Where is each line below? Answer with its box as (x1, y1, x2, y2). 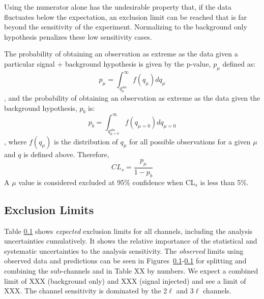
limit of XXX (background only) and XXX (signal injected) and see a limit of (4, 275, 246, 286)
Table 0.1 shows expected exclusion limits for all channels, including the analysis (4, 225, 253, 236)
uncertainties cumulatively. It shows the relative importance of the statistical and (4, 235, 257, 246)
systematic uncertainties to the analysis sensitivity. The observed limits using (4, 245, 244, 256)
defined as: (222, 58, 256, 69)
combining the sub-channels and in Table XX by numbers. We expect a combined (4, 265, 258, 276)
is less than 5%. (200, 176, 249, 187)
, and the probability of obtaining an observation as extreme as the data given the (4, 93, 260, 103)
